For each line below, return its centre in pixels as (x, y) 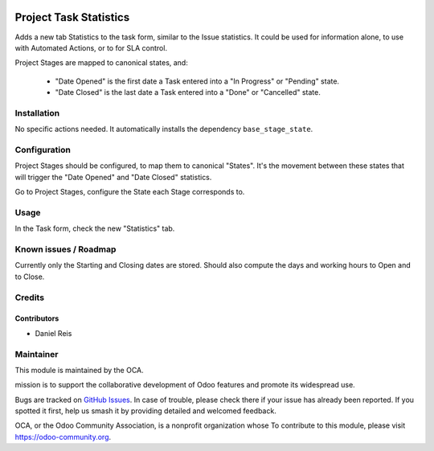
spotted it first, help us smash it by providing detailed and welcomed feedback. (145, 411)
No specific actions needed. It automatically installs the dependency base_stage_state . (164, 129)
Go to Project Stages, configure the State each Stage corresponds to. (130, 192)
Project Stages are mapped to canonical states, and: (101, 63)
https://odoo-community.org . (63, 437)
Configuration (43, 150)
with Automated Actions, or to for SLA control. (91, 47)
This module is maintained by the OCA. (79, 370)
